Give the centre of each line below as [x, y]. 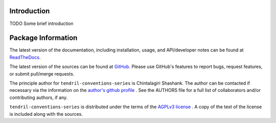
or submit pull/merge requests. [42, 73]
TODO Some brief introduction [41, 23]
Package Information [43, 38]
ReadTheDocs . [25, 57]
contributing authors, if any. [39, 97]
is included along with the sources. [46, 114]
